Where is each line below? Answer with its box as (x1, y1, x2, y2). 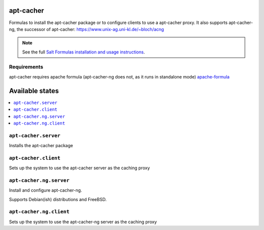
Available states (9, 86, 59, 95)
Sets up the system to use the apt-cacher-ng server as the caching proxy (9, 219, 157, 225)
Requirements (9, 64, 44, 71)
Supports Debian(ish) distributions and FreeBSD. (9, 196, 107, 202)
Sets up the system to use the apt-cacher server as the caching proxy (9, 165, 150, 171)
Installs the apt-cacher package (9, 143, 73, 149)
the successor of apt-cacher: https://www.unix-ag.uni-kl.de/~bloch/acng (16, 26, 164, 32)
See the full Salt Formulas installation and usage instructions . (22, 49, 145, 55)
